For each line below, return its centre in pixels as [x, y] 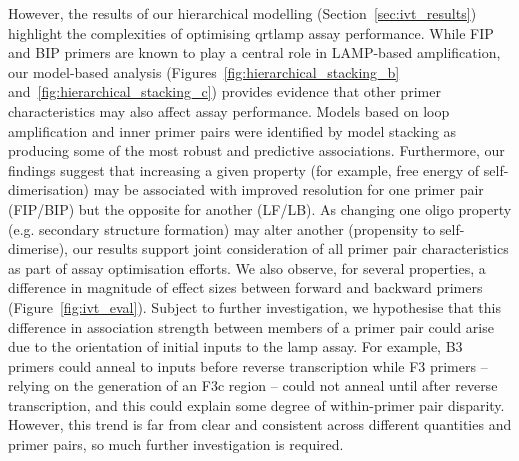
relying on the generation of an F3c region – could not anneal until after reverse [253, 385]
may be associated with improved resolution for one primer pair [288, 189]
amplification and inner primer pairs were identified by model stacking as [232, 130]
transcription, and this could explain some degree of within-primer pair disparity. [256, 404]
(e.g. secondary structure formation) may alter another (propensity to [222, 228]
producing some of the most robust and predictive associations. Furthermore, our [256, 150]
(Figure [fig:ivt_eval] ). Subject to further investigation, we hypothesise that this [255, 306]
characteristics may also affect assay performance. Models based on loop [229, 110]
